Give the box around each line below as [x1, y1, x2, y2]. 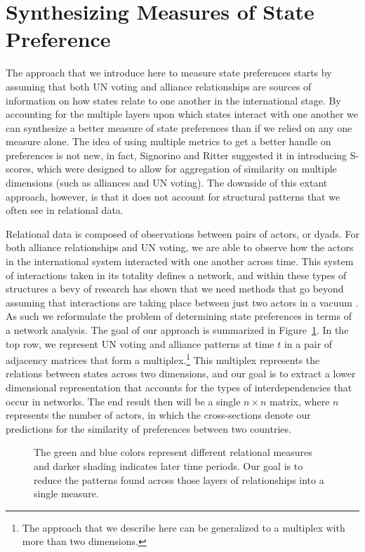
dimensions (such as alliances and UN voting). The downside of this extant [6, 175, 328, 190]
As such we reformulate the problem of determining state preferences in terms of [6, 309, 352, 323]
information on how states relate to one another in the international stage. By [6, 93, 341, 107]
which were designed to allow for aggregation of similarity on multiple [36, 161, 337, 176]
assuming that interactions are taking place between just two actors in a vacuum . [6, 295, 359, 309]
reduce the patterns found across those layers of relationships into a [34, 472, 324, 487]
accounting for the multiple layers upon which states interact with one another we [6, 107, 359, 121]
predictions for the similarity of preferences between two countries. [6, 421, 291, 436]
